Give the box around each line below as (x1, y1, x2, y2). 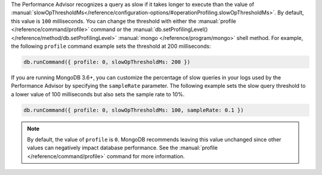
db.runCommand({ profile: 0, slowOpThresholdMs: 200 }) (23, 59, 191, 65)
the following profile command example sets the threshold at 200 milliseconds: (11, 42, 211, 50)
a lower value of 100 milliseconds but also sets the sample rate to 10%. (11, 90, 185, 98)
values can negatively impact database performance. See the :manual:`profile (27, 144, 218, 152)
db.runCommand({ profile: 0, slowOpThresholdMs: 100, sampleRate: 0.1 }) (23, 106, 244, 113)
